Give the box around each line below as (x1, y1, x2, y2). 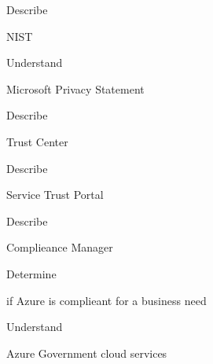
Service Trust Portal (6, 186, 104, 203)
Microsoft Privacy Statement (6, 80, 145, 97)
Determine (6, 265, 57, 281)
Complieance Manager (6, 239, 113, 256)
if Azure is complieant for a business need (6, 292, 207, 308)
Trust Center (6, 133, 68, 149)
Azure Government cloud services (6, 344, 167, 361)
